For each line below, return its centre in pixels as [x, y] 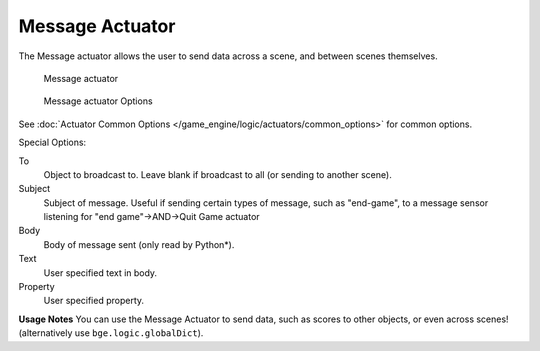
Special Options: [52, 142]
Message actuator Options [98, 101]
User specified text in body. [100, 272]
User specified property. [94, 301]
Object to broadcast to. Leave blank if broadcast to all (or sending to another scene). [217, 174]
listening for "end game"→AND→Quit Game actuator [151, 217]
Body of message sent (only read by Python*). [139, 244]
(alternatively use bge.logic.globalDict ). [111, 333]
